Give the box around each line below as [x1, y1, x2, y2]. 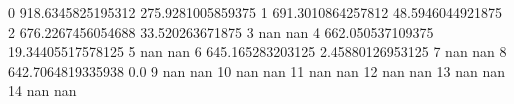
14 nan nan [8, 80, 77, 101]
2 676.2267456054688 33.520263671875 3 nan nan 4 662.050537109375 [8, 21, 434, 42]
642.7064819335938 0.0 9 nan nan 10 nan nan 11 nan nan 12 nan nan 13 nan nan [8, 60, 506, 81]
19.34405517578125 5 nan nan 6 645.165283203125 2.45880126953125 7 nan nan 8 [8, 41, 507, 62]
